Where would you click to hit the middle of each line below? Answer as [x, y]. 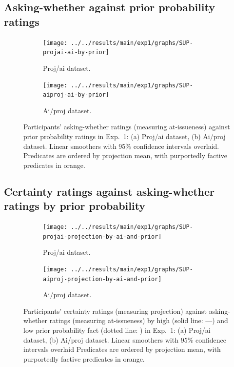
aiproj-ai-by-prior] [76, 95]
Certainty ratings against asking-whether [109, 191]
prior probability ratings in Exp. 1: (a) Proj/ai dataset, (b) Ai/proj [125, 136]
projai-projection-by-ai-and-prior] [102, 236]
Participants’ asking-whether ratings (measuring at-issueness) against [127, 127]
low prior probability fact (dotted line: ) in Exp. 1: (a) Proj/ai [117, 330]
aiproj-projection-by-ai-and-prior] [102, 279]
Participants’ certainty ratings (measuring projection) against [115, 311]
